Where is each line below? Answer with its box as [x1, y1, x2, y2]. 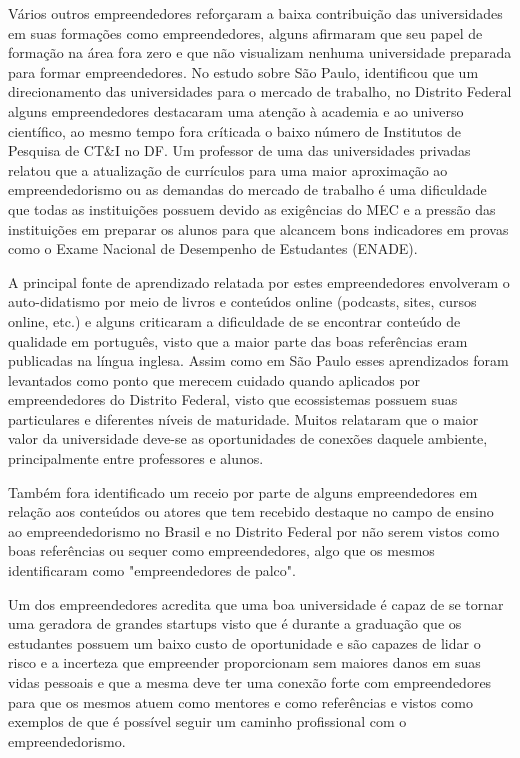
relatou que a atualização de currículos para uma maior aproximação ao [8, 159, 448, 180]
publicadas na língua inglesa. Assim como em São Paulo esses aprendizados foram [8, 350, 509, 371]
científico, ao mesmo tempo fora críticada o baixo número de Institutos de [8, 120, 461, 141]
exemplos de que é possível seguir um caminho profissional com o [8, 711, 407, 732]
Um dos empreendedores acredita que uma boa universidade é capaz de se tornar [8, 593, 504, 614]
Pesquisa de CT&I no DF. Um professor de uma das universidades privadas [8, 140, 471, 161]
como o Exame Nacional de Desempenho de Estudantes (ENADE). [8, 238, 418, 259]
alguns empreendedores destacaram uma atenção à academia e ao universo [8, 100, 464, 121]
